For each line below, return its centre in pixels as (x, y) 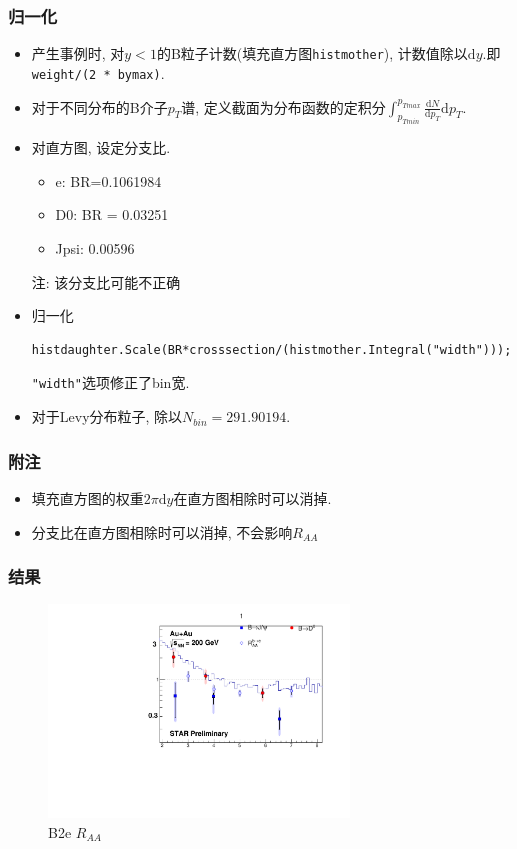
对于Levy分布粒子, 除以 (107, 416)
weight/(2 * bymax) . (98, 72)
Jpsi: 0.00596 (95, 248)
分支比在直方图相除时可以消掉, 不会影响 (162, 531)
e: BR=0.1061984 (108, 180)
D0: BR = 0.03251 (112, 214)
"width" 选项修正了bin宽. (110, 382)
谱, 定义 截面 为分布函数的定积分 (283, 106)
